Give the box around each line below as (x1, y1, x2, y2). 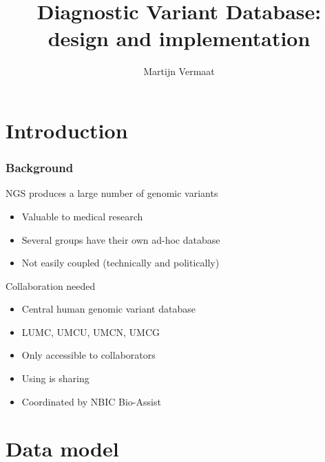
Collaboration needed (6, 278, 96, 293)
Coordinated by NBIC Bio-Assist (21, 394, 161, 408)
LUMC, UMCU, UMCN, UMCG (21, 324, 160, 339)
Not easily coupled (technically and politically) (21, 255, 220, 270)
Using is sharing (21, 371, 90, 386)
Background (6, 159, 74, 176)
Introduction (6, 116, 128, 144)
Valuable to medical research (21, 209, 143, 223)
